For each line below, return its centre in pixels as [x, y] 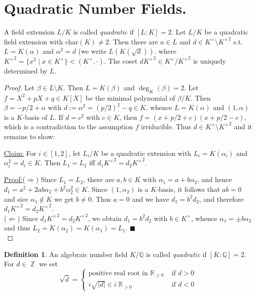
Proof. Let [19, 87]
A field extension [29, 32]
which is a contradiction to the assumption [69, 127]
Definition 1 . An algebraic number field [66, 254]
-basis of [35, 117]
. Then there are [133, 41]
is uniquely [209, 61]
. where [165, 51]
